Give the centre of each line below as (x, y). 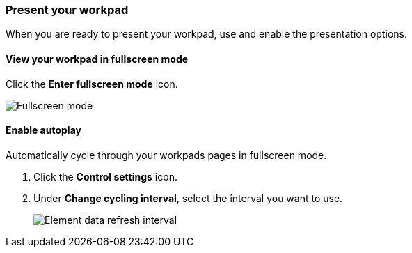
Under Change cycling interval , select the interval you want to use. (188, 198)
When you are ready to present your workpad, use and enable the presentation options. (206, 34)
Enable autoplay (43, 130)
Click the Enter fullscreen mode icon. (92, 84)
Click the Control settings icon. (105, 176)
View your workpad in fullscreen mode (97, 59)
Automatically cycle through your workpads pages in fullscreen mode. (166, 155)
